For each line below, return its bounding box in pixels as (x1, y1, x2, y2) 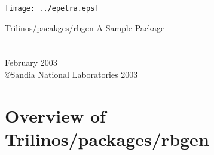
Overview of (5, 103, 106, 127)
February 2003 (5, 56, 57, 69)
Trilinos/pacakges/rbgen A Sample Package (5, 21, 165, 34)
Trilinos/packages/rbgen (5, 127, 209, 151)
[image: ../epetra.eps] (5, 4, 99, 13)
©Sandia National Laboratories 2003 (5, 68, 138, 81)
